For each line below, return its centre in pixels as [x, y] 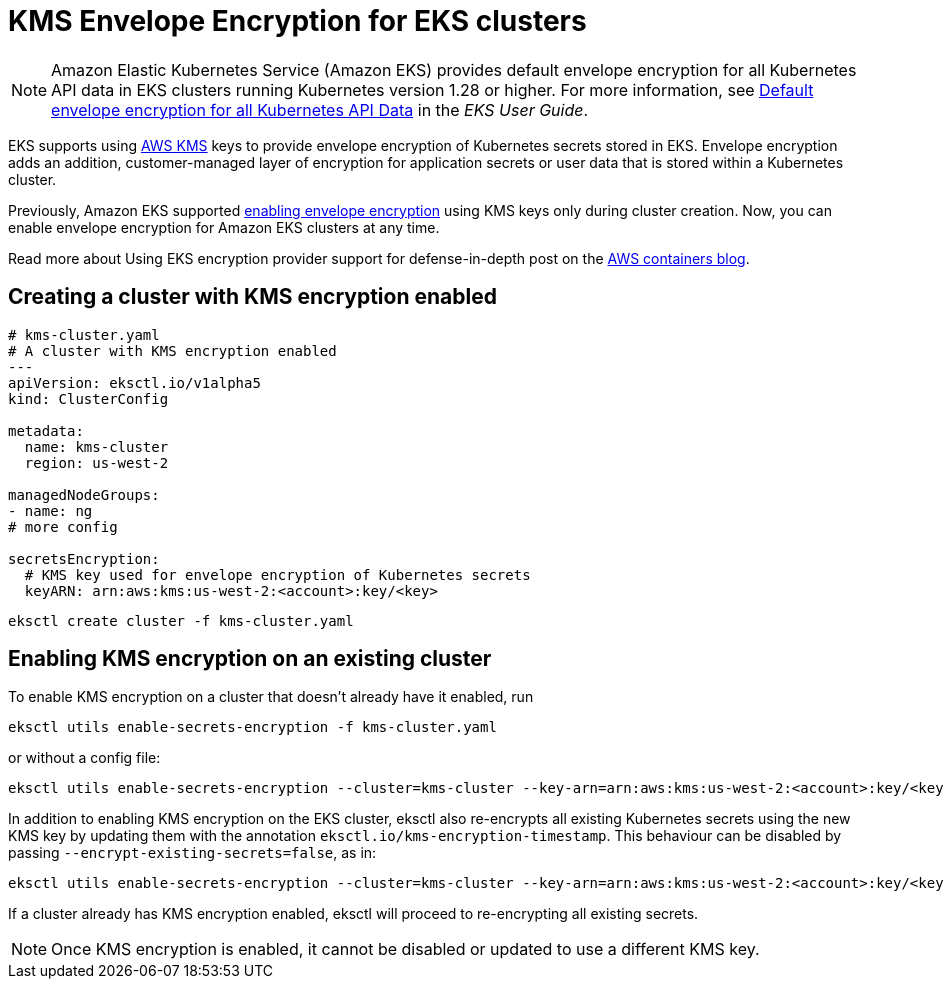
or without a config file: [84, 758]
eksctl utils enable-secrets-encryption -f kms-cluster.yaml [252, 727]
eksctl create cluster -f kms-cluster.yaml [181, 620]
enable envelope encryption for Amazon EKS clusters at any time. [224, 227]
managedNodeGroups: [84, 494]
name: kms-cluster [96, 446]
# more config [63, 526]
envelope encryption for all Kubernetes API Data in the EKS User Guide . [320, 109]
